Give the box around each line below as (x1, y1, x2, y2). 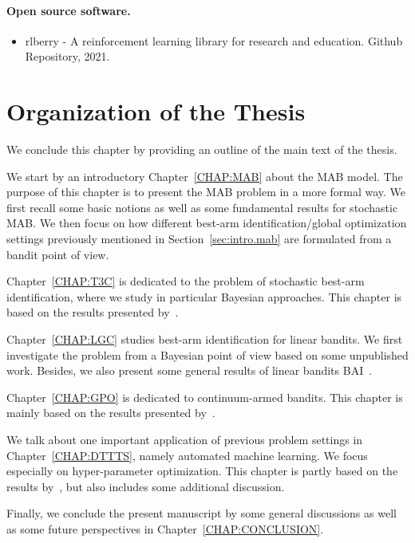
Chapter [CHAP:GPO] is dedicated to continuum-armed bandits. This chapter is (6, 388, 403, 405)
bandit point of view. (6, 246, 109, 262)
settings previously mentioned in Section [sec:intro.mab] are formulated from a (6, 230, 392, 247)
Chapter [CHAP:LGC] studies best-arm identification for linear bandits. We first (6, 331, 403, 348)
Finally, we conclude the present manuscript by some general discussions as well (6, 505, 397, 521)
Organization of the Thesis (6, 95, 306, 128)
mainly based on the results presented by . (6, 404, 215, 421)
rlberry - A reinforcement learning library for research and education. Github (25, 32, 403, 49)
